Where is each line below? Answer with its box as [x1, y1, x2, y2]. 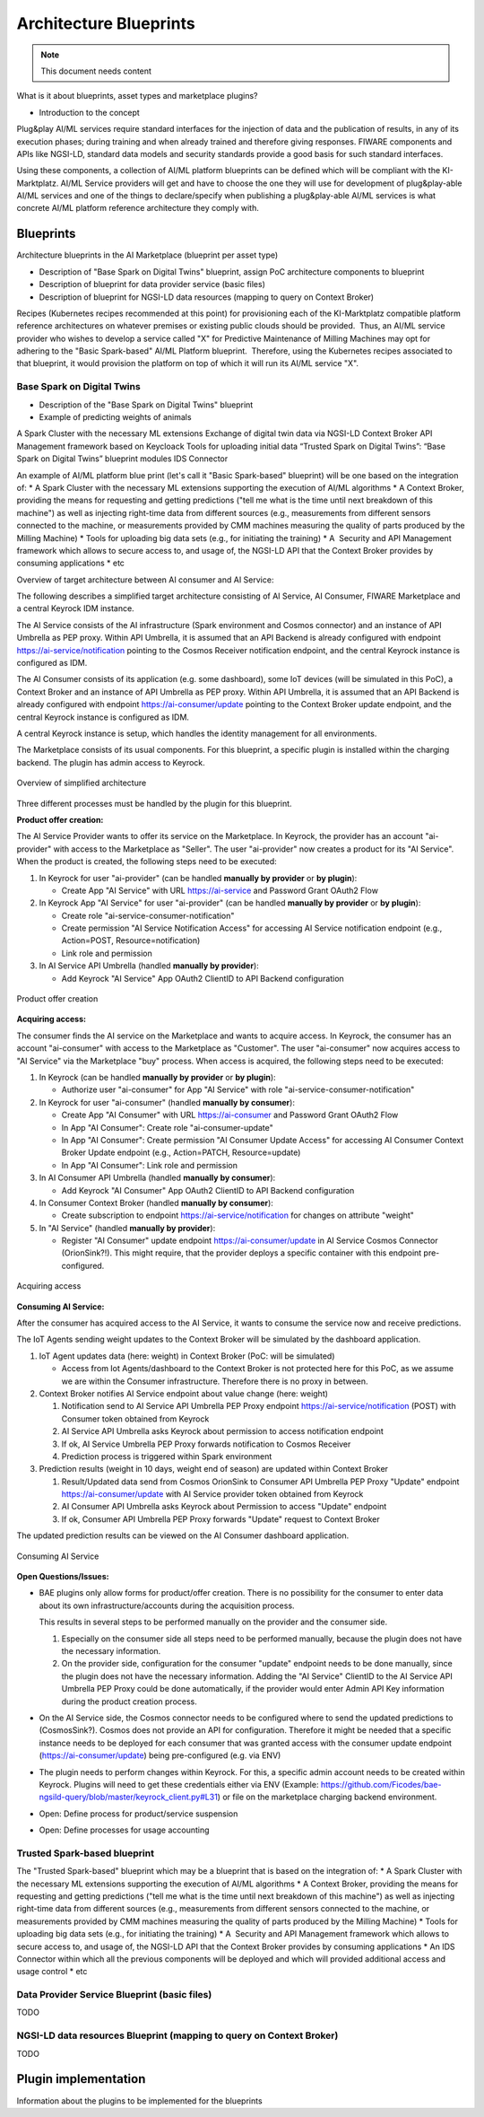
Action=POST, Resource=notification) [61, 935, 201, 946]
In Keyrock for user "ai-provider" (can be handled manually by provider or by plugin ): [39, 872, 358, 883]
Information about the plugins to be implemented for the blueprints [16, 2095, 264, 2106]
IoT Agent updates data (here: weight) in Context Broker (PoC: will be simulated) [39, 1351, 335, 1361]
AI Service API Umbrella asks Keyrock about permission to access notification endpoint [61, 1426, 385, 1437]
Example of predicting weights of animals [39, 412, 192, 423]
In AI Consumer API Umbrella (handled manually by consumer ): [39, 1172, 276, 1184]
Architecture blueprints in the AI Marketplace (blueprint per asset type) [16, 249, 279, 260]
